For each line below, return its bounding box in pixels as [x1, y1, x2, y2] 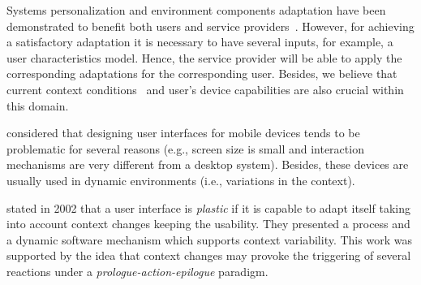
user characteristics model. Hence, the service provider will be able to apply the [6, 49, 402, 66]
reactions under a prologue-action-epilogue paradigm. [6, 262, 268, 279]
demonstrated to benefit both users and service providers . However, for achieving [6, 17, 415, 34]
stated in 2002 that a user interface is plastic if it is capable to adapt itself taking [6, 199, 410, 216]
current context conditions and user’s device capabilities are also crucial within [6, 80, 404, 97]
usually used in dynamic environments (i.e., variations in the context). [6, 171, 355, 188]
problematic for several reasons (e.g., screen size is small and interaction [6, 140, 364, 157]
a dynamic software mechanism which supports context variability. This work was [6, 231, 412, 248]
